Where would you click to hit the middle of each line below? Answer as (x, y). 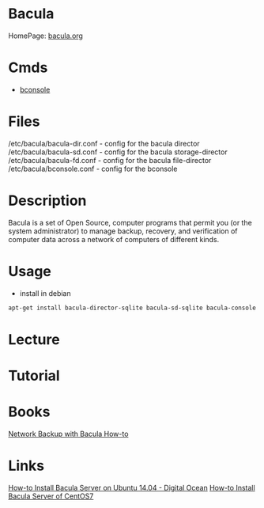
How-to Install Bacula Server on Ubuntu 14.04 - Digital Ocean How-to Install (132, 487)
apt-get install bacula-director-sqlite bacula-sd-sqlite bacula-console (132, 308)
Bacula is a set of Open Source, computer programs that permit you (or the (130, 222)
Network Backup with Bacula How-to (68, 434)
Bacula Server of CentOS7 (51, 496)
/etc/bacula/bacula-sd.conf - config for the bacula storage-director (118, 152)
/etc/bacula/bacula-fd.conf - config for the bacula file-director (110, 160)
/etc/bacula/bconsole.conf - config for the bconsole (93, 169)
